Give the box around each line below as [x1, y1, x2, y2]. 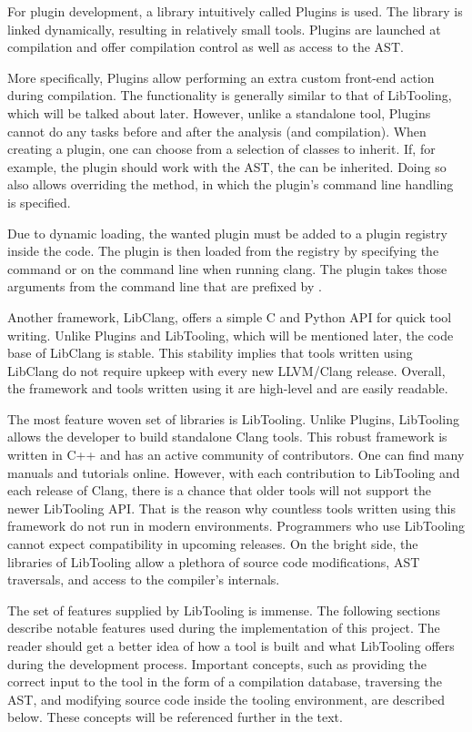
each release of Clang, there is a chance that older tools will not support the [7, 481, 431, 500]
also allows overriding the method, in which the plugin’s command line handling [7, 175, 454, 194]
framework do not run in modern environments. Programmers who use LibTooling [7, 516, 466, 535]
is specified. [7, 192, 71, 211]
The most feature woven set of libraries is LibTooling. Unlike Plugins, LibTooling [7, 409, 459, 428]
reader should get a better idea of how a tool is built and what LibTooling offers [7, 636, 455, 655]
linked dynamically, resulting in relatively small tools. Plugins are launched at [7, 19, 441, 38]
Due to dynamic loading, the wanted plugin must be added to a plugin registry [7, 223, 447, 242]
